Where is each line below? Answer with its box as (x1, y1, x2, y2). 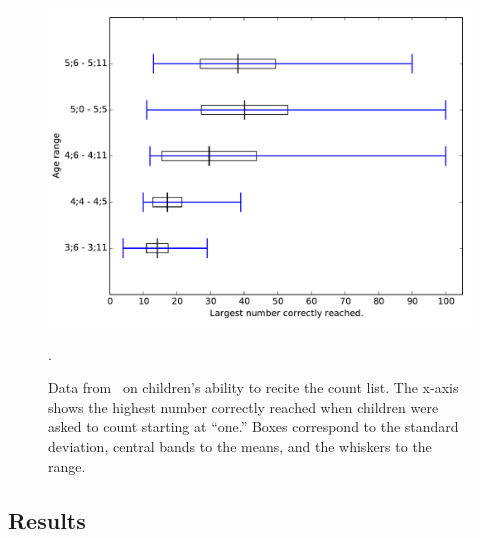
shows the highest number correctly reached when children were (48, 396, 439, 417)
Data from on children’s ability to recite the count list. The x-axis (48, 377, 459, 398)
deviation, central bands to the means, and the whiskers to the (48, 435, 432, 456)
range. (48, 455, 86, 476)
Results (8, 504, 86, 535)
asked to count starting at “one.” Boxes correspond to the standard (48, 416, 459, 437)
